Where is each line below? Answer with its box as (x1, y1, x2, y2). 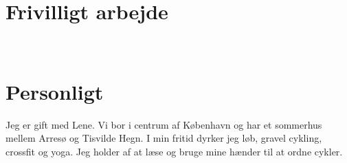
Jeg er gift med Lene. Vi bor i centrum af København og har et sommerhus (5, 117, 322, 131)
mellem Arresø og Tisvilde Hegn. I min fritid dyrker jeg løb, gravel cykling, (5, 131, 322, 145)
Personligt (5, 77, 104, 105)
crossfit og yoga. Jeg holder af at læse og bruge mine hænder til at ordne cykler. (5, 144, 343, 159)
